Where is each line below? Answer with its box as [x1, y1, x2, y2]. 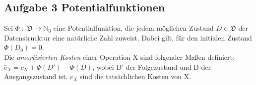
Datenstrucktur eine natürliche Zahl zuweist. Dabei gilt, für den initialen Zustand [4, 32, 252, 42]
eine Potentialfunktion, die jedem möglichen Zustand [53, 23, 214, 33]
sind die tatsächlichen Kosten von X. [79, 71, 192, 82]
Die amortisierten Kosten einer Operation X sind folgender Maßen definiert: [4, 51, 235, 62]
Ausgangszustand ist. [4, 71, 68, 82]
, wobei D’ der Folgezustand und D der [92, 61, 211, 72]
